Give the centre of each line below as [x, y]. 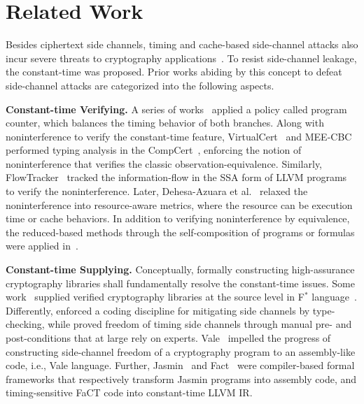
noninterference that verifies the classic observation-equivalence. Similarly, [164, 163]
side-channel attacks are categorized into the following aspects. [140, 85]
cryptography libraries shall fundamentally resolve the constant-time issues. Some [180, 283]
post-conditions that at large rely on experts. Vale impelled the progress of [168, 338]
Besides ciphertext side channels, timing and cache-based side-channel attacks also [182, 44]
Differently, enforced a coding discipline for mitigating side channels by [158, 310]
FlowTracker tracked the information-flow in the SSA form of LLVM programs [176, 177]
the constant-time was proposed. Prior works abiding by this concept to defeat [174, 72]
